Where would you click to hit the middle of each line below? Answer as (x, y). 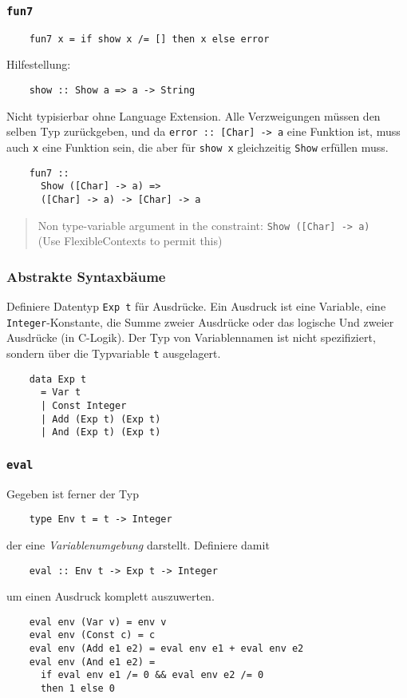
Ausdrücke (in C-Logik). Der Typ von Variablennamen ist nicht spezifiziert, (191, 337)
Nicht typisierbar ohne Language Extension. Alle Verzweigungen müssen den (194, 115)
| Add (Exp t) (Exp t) (101, 419)
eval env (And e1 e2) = (92, 662)
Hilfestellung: (39, 64)
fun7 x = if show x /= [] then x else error (149, 39)
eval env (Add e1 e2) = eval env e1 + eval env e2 (166, 649)
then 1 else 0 (78, 689)
